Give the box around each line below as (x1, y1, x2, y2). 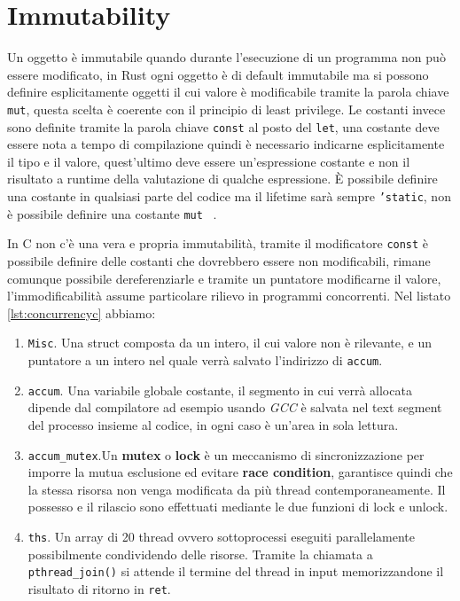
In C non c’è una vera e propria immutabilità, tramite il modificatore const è (7, 234, 429, 253)
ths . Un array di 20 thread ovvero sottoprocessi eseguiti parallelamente (27, 527, 415, 545)
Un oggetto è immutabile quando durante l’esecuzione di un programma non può (7, 48, 446, 66)
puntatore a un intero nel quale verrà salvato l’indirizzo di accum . (27, 351, 383, 369)
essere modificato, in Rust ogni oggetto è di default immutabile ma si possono (7, 65, 429, 83)
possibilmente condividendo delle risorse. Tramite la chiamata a (27, 544, 373, 563)
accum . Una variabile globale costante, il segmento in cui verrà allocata (27, 380, 412, 399)
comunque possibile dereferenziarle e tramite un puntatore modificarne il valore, (7, 269, 441, 287)
